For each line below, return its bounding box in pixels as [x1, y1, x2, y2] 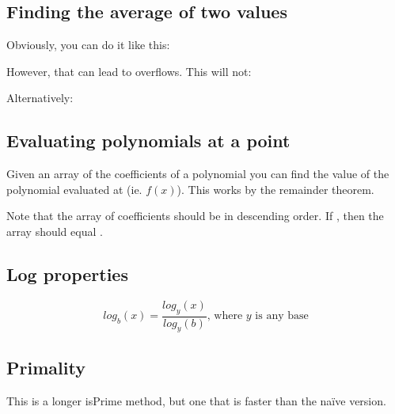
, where [207, 310, 243, 321]
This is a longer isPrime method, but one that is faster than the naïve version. [6, 392, 386, 408]
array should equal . [6, 222, 103, 239]
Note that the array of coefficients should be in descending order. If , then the [6, 207, 384, 224]
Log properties [6, 261, 128, 286]
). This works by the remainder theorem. [177, 180, 374, 197]
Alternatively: [6, 89, 74, 106]
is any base [255, 310, 309, 321]
